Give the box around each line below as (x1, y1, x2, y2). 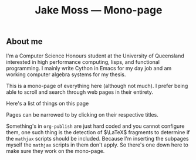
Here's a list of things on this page (6, 100, 89, 107)
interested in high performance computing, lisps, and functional (6, 58, 160, 65)
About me (6, 36, 43, 47)
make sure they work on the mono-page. (6, 147, 105, 154)
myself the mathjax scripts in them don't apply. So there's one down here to (6, 141, 189, 148)
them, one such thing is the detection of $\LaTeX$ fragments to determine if (6, 128, 190, 135)
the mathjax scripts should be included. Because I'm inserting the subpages (6, 135, 189, 142)
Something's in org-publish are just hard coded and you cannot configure (6, 122, 185, 130)
